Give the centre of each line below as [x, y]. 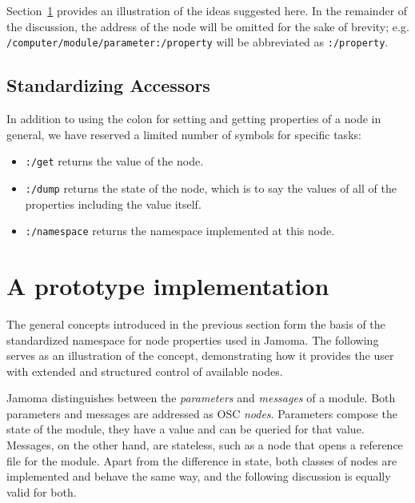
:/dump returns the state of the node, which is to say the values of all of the [211, 188]
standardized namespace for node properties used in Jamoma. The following [193, 339]
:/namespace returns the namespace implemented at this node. [180, 231]
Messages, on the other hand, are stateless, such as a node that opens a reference [205, 445]
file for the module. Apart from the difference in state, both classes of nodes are [202, 460]
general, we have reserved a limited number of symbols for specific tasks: [184, 134]
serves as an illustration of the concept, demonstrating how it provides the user [200, 355]
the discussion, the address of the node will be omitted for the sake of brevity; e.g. [208, 26]
